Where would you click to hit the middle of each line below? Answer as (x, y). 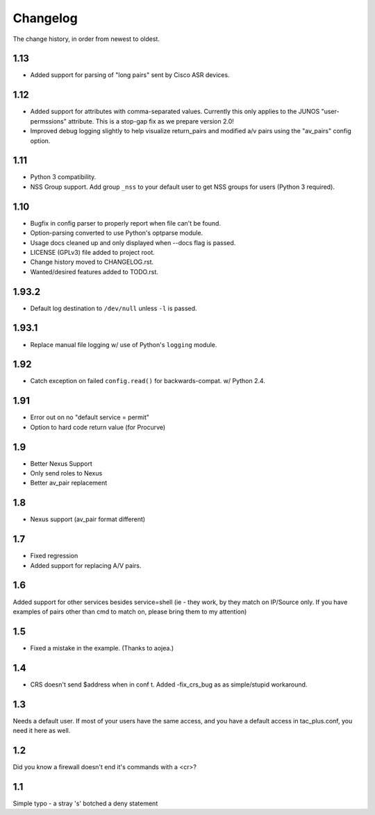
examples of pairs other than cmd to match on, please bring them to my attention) (130, 612)
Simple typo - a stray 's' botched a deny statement (85, 803)
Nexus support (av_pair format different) (88, 519)
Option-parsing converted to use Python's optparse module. (117, 233)
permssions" (49, 121)
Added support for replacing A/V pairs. (86, 565)
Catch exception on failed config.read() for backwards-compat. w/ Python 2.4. (148, 381)
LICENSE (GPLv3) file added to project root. (93, 252)
